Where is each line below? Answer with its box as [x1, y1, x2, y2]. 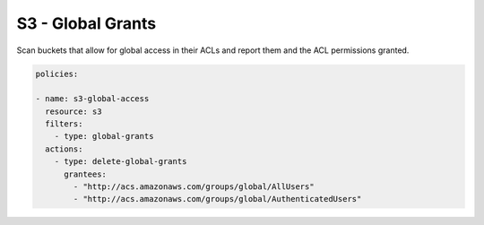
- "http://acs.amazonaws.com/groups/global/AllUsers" [73, 182, 315, 192]
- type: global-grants [54, 131, 154, 142]
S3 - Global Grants [16, 13, 157, 33]
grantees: [64, 169, 108, 179]
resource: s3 [45, 106, 102, 117]
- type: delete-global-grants [54, 157, 187, 167]
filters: [45, 119, 83, 129]
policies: [35, 68, 79, 79]
